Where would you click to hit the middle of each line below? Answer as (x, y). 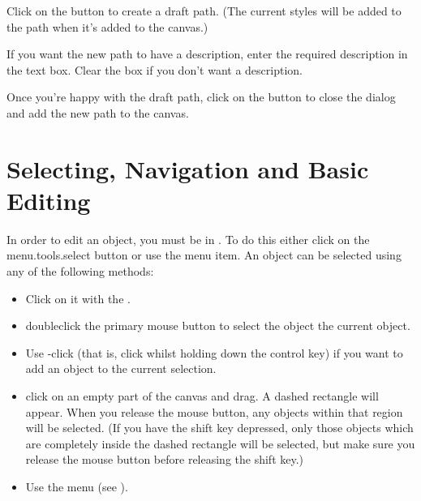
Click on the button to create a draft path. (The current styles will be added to (204, 11)
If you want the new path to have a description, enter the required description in (207, 54)
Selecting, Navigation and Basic (188, 168)
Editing (49, 200)
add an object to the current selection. (121, 368)
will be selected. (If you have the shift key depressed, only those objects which (219, 428)
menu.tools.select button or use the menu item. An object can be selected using (204, 255)
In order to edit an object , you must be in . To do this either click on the (188, 239)
